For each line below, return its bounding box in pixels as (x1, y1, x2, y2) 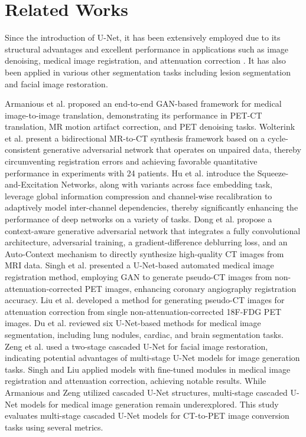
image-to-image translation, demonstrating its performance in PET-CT (5, 109, 262, 121)
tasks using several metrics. (5, 420, 103, 433)
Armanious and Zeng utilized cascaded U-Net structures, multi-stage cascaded (5, 386, 288, 398)
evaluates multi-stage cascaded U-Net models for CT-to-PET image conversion (5, 409, 289, 422)
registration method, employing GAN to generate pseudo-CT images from (5, 271, 272, 282)
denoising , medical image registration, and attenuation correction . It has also (5, 54, 286, 67)
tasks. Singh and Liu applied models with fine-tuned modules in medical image (5, 363, 291, 375)
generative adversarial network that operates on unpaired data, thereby (43, 143, 301, 156)
